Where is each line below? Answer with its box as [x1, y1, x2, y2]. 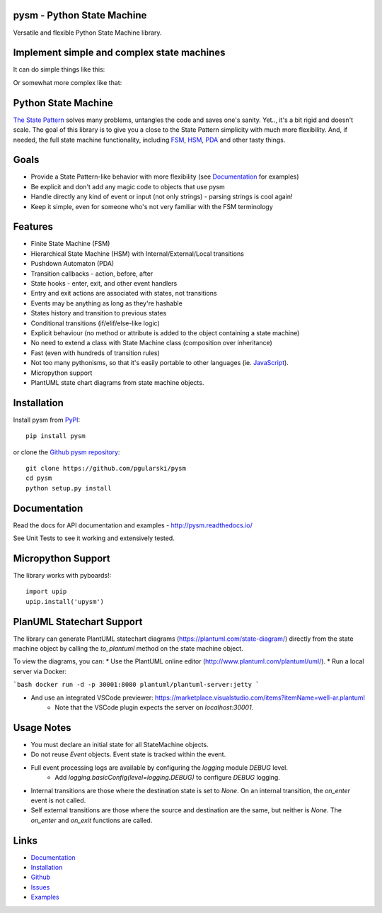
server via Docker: [13, 667, 67, 676]
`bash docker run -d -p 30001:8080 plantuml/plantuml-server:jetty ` [13, 680, 260, 689]
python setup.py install [25, 484, 112, 492]
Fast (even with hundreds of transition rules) [30, 348, 161, 357]
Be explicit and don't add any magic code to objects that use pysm [30, 182, 226, 191]
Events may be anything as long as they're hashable [30, 298, 183, 308]
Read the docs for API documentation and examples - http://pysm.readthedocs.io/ [13, 521, 253, 530]
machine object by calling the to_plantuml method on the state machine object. [13, 644, 243, 653]
